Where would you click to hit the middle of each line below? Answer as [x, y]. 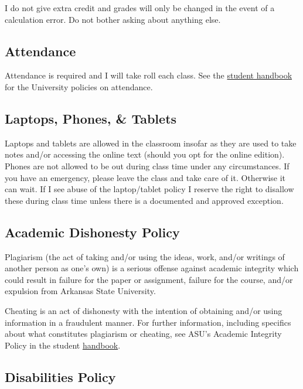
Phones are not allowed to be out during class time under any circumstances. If [147, 166]
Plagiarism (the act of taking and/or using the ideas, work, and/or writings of [145, 256]
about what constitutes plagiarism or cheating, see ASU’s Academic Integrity [143, 334]
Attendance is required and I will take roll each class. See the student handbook [149, 75]
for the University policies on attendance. [79, 86]
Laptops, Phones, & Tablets [91, 118]
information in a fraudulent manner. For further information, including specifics [148, 322]
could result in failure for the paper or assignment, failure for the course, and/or [149, 279]
